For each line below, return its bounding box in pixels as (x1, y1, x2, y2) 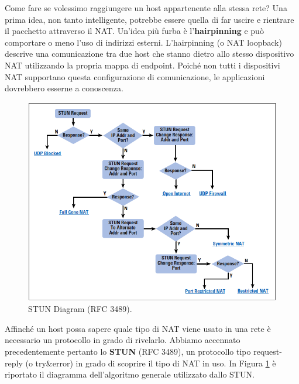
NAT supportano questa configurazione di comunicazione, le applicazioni (5, 70, 265, 83)
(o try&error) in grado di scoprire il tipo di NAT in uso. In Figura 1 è (25, 356, 276, 369)
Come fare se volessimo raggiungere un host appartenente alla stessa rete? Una (5, 2, 287, 13)
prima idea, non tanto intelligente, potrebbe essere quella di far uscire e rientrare (5, 13, 294, 25)
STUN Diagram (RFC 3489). (28, 303, 132, 315)
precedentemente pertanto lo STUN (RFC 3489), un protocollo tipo (5, 345, 251, 357)
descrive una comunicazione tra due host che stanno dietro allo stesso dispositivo (5, 47, 294, 60)
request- (253, 345, 282, 357)
